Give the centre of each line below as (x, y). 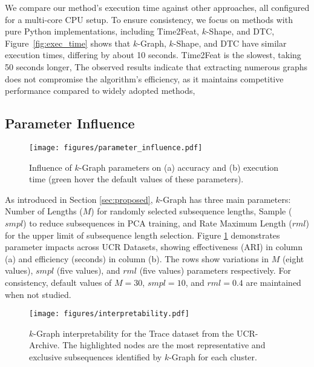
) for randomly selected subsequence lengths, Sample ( (191, 211)
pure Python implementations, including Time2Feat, (102, 31)
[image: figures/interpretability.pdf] (109, 314)
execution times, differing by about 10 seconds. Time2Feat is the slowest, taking (153, 55)
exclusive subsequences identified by (96, 356)
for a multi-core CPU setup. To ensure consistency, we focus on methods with (149, 19)
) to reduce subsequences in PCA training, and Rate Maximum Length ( (158, 223)
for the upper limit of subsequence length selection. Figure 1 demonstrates (142, 235)
